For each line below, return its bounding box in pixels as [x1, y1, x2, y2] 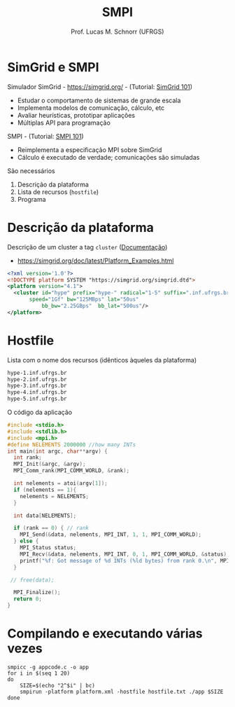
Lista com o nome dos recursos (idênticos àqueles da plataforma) [7, 355, 197, 364]
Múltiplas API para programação [17, 118, 111, 127]
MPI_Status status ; [20, 544, 77, 551]
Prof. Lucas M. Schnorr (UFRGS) [71, 27, 164, 36]
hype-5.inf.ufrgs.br [7, 395, 68, 403]
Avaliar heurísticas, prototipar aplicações [17, 111, 135, 119]
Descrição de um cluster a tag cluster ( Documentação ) [7, 242, 168, 251]
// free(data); [10, 576, 55, 584]
